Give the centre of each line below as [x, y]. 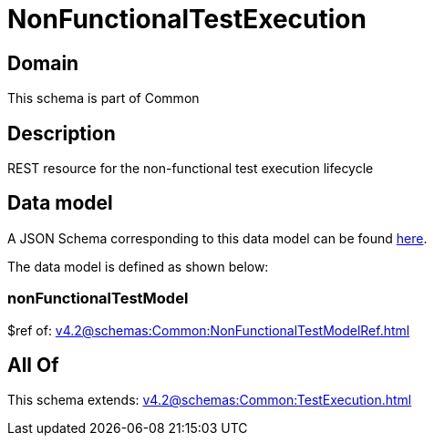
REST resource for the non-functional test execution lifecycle [191, 169]
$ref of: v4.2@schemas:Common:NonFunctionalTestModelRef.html [209, 330]
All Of [33, 366]
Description [62, 133]
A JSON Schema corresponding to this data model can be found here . [217, 238]
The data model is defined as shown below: [138, 266]
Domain [43, 63]
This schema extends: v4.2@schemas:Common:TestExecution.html [210, 400]
